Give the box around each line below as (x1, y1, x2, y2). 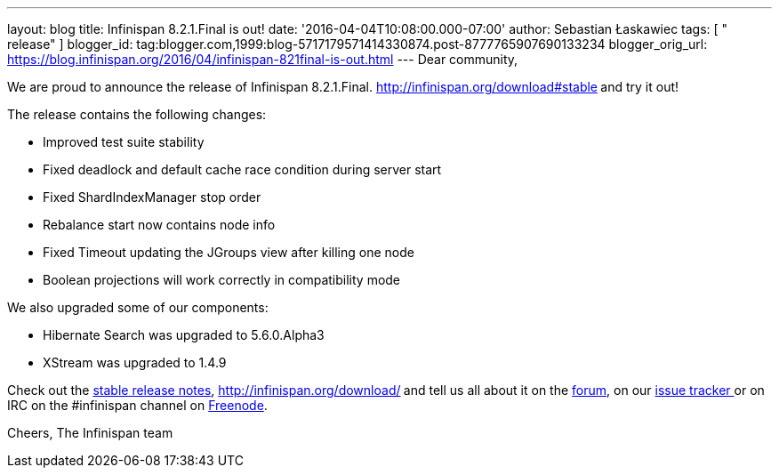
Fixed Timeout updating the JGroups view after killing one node (43, 245, 414, 260)
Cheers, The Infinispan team (7, 425, 173, 440)
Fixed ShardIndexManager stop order (43, 189, 261, 205)
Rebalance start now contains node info (43, 217, 276, 232)
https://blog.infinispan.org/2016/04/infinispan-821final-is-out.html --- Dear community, (7, 52, 518, 67)
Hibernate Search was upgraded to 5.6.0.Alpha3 (43, 327, 325, 342)
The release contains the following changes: (7, 107, 267, 122)
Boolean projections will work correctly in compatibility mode (43, 272, 401, 287)
